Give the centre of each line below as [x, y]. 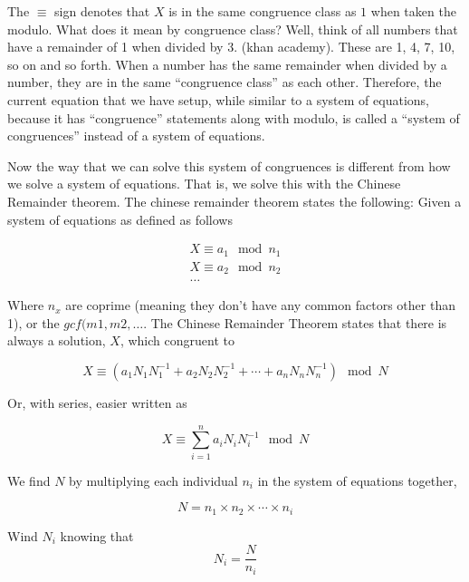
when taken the [413, 11]
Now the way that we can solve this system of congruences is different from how [229, 165]
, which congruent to [177, 340]
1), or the [33, 322]
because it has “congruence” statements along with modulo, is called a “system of [234, 117]
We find [29, 480]
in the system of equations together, [357, 480]
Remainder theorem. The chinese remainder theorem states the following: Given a [234, 201]
